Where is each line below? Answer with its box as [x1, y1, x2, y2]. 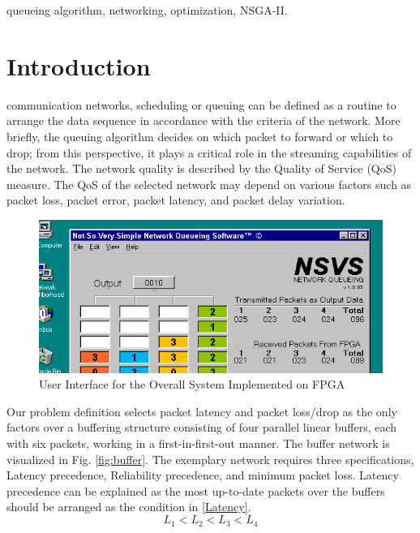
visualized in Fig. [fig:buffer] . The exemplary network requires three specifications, [6, 450, 414, 467]
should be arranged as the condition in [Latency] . [6, 498, 251, 515]
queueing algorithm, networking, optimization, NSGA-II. [6, 2, 288, 18]
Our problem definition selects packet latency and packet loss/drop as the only [6, 402, 397, 419]
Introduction [6, 49, 151, 82]
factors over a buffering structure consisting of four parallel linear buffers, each [6, 419, 397, 436]
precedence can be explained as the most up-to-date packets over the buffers [6, 482, 385, 499]
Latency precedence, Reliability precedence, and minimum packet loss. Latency [6, 466, 399, 484]
